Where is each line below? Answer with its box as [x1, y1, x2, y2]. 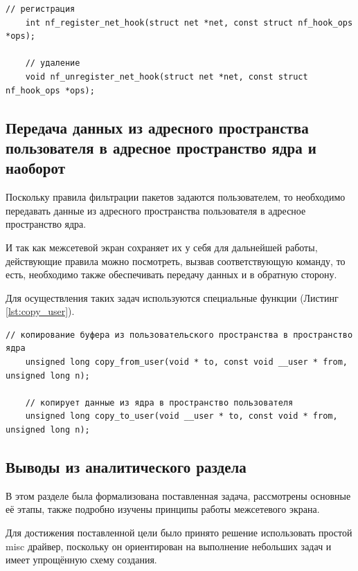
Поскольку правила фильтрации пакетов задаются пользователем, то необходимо [6, 190, 346, 204]
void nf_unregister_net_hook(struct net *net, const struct [25, 71, 308, 82]
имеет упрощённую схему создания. [6, 552, 157, 567]
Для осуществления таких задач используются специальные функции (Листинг [6, 290, 339, 305]
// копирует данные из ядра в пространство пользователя [25, 397, 294, 408]
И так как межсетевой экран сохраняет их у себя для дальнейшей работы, [6, 239, 318, 254]
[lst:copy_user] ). [6, 304, 75, 318]
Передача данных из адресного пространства [6, 116, 309, 138]
